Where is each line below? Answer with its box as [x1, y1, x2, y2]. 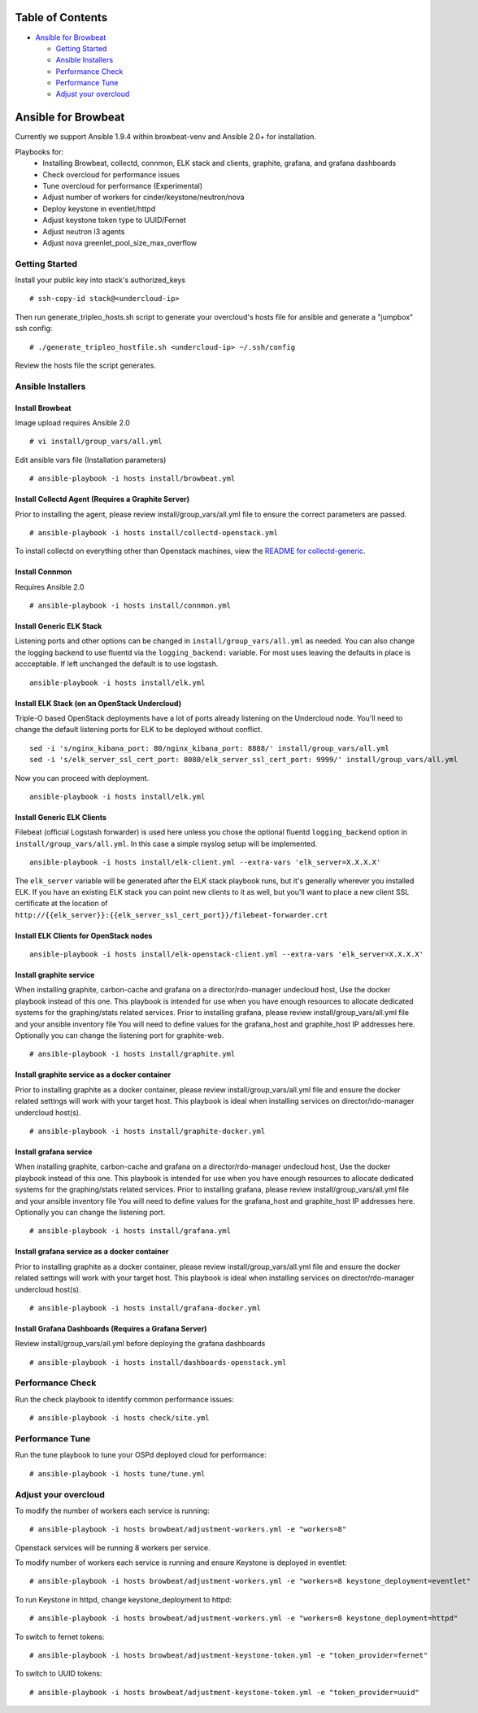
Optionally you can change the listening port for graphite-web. [15, 1031, 224, 1040]
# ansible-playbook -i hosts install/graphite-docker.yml [29, 1127, 266, 1135]
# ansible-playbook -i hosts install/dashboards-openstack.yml [29, 1358, 287, 1366]
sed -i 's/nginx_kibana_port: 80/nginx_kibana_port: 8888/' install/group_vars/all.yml [29, 743, 390, 752]
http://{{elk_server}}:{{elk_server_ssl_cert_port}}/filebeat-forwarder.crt [15, 910, 328, 919]
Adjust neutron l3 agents [42, 226, 125, 236]
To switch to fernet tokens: [15, 1632, 105, 1641]
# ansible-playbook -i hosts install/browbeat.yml [29, 474, 236, 483]
